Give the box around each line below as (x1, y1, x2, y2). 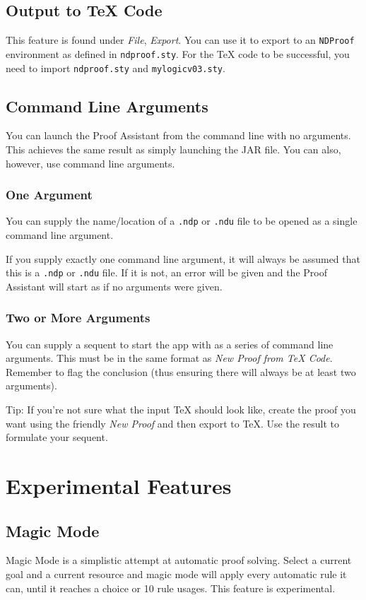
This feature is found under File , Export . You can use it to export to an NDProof (6, 33, 355, 47)
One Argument (6, 186, 93, 204)
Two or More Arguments (6, 309, 150, 327)
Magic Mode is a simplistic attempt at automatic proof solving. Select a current (6, 553, 352, 567)
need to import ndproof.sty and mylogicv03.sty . (6, 60, 225, 75)
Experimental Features (6, 471, 232, 500)
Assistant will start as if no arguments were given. (6, 278, 223, 293)
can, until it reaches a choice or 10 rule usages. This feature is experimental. (6, 580, 336, 595)
